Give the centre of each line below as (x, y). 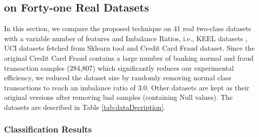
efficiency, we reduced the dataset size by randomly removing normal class (118, 78)
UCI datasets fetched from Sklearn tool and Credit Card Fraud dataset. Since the (129, 48)
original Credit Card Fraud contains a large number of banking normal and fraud (129, 57)
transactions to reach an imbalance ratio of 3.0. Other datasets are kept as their (127, 87)
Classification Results (48, 129)
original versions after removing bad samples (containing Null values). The (118, 97)
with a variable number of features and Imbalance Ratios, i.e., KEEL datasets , (126, 38)
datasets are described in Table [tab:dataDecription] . (85, 107)
